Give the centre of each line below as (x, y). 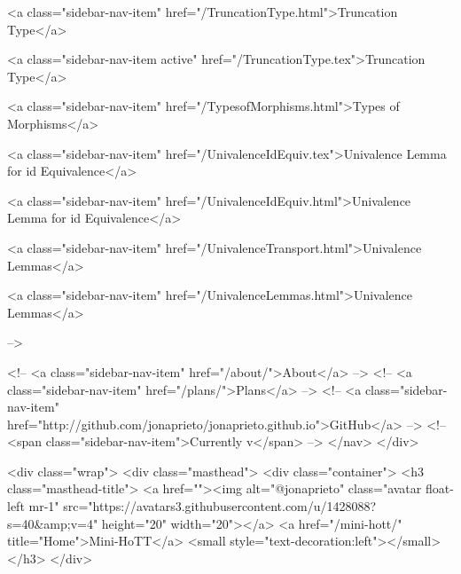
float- (439, 488)
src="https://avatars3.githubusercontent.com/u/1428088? (220, 506)
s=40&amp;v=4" (53, 523)
